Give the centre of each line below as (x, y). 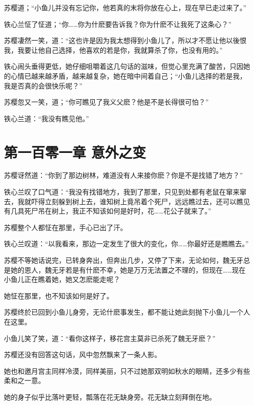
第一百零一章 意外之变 (75, 152)
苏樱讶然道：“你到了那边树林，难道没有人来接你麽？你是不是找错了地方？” (124, 175)
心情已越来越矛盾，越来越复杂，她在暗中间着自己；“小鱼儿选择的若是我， (128, 75)
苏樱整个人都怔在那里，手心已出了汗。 (65, 227)
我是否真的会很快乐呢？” (43, 85)
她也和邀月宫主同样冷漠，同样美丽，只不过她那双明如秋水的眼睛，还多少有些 (127, 371)
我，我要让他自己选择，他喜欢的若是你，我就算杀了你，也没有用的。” (113, 50)
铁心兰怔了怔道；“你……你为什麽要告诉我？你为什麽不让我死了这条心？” (118, 24)
